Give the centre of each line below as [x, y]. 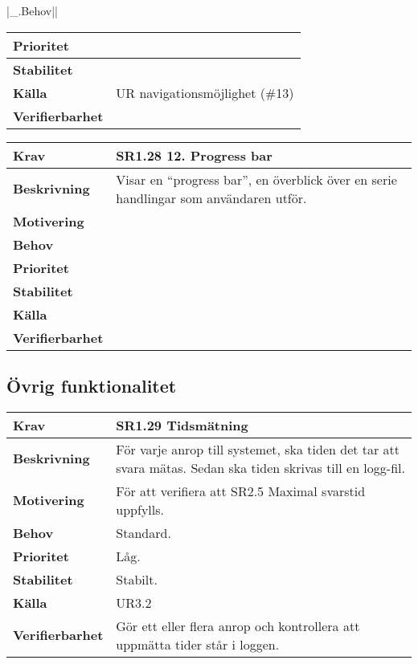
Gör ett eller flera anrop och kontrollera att [238, 625]
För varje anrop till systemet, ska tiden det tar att [258, 449]
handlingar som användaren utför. [211, 198]
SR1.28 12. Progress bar [194, 155]
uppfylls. [140, 509]
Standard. [143, 532]
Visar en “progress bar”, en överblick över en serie [256, 179]
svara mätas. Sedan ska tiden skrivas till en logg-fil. [260, 467]
